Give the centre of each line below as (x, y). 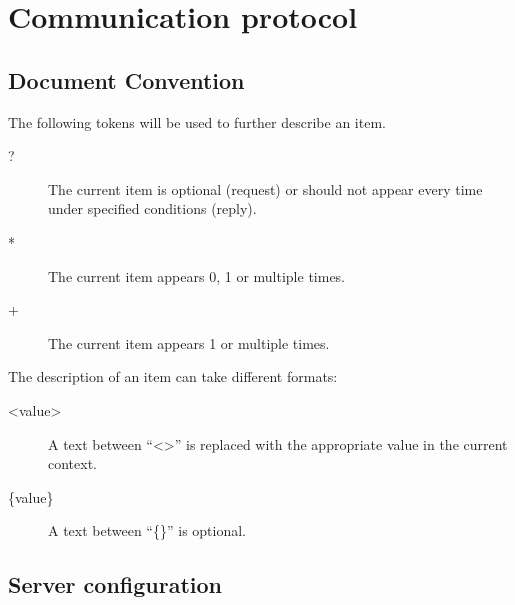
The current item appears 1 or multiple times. (189, 342)
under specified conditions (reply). (152, 208)
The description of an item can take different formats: (173, 376)
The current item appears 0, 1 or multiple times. (197, 275)
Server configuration (115, 584)
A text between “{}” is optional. (147, 530)
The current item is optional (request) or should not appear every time (265, 188)
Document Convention (126, 79)
